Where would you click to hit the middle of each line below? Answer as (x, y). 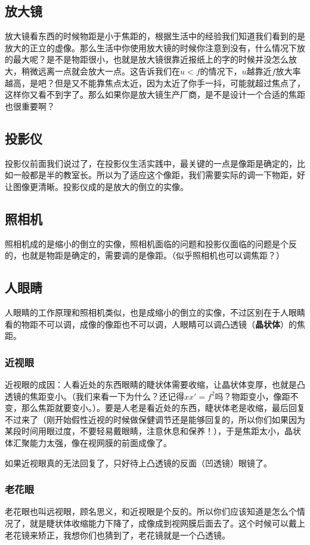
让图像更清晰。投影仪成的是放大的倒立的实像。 (97, 186)
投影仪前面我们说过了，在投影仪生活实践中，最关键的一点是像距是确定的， (151, 163)
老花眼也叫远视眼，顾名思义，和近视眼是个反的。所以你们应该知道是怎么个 (151, 511)
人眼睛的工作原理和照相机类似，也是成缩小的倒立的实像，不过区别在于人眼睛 (155, 312)
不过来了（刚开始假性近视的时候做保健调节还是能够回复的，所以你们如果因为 (155, 419)
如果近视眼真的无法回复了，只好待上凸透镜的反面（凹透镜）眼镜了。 (138, 463)
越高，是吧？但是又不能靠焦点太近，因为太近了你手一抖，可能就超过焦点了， (155, 82)
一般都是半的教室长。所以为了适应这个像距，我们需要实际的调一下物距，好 (159, 175)
